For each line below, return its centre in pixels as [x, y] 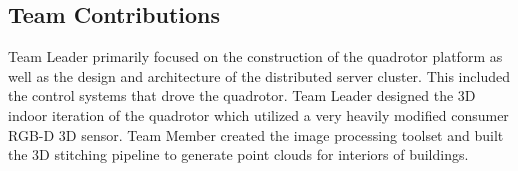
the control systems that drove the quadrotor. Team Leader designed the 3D [242, 95]
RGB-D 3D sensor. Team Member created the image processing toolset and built [256, 134]
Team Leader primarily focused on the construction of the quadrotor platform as [255, 56]
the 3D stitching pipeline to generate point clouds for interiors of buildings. [238, 154]
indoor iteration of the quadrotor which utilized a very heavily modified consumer [258, 114]
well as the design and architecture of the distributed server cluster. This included [259, 75]
